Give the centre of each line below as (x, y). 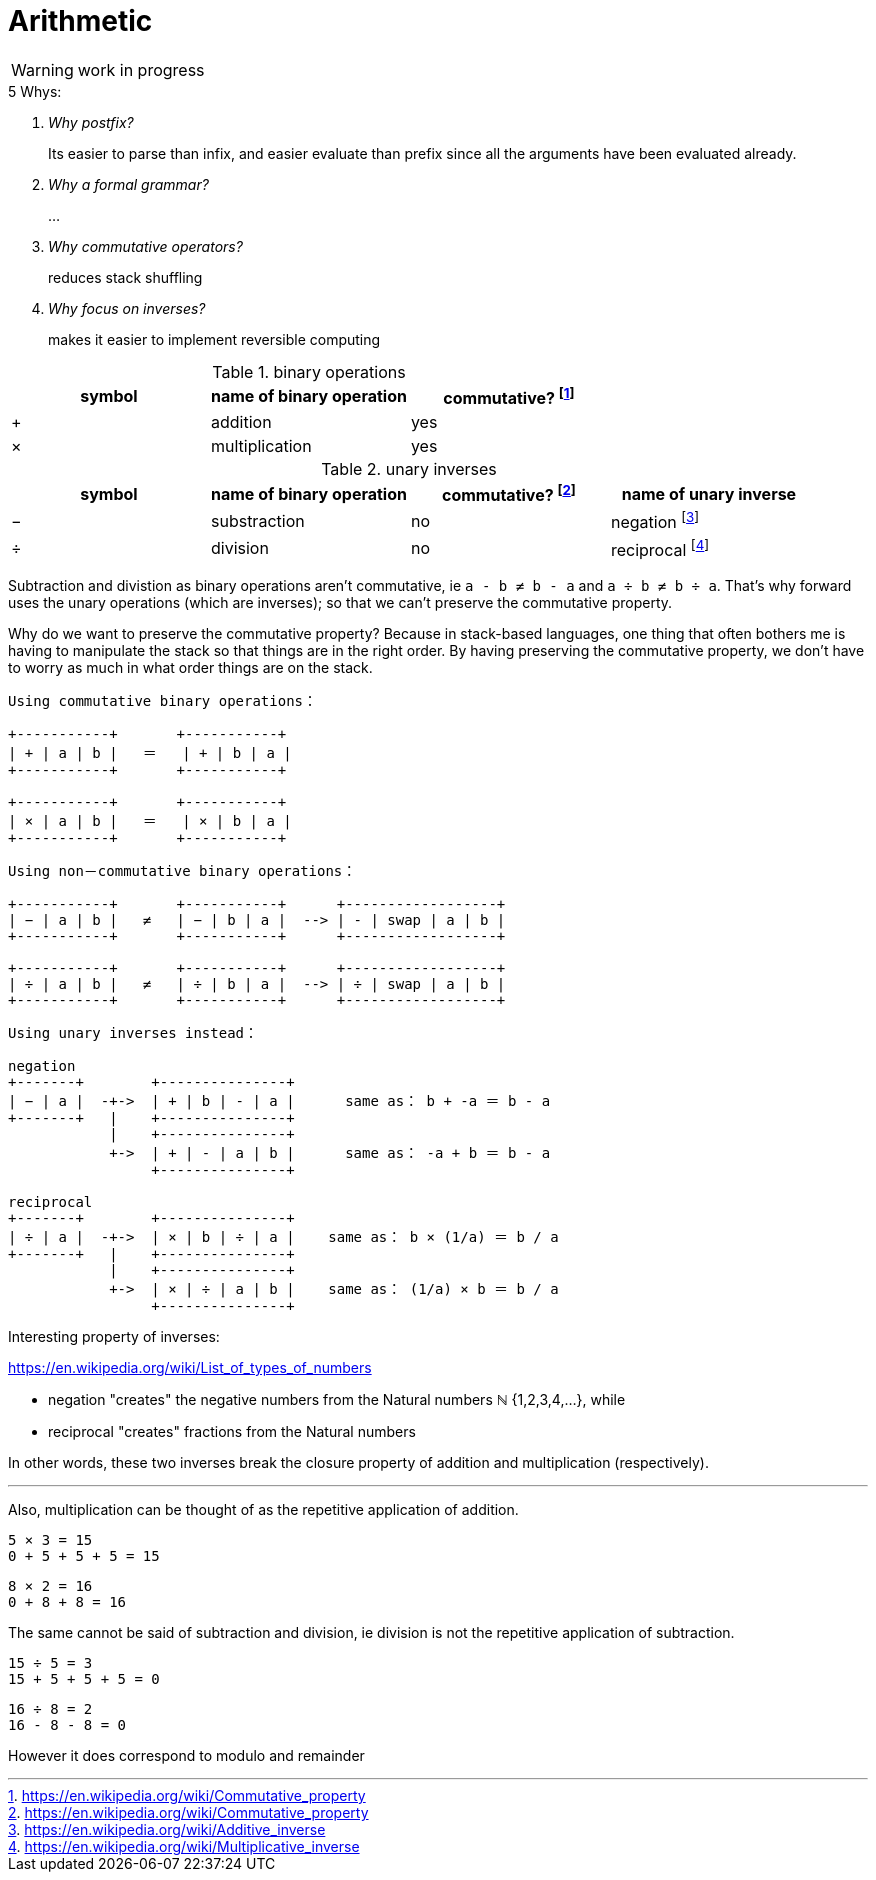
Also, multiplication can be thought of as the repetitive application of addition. (263, 1510)
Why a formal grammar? (128, 184)
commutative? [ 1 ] (509, 396)
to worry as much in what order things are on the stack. (190, 668)
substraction (257, 521)
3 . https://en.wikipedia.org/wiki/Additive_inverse (167, 1830)
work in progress (141, 69)
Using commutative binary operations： (163, 701)
